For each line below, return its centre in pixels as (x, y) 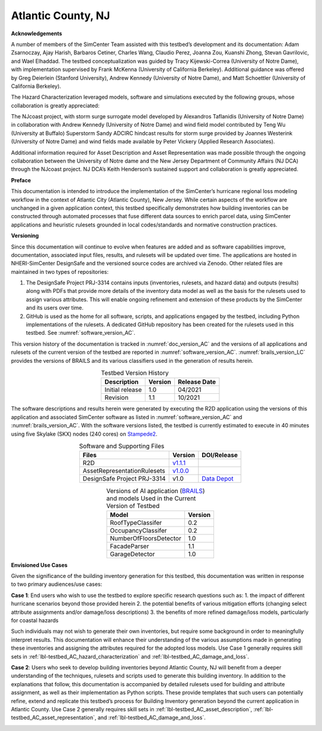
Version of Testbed (133, 506)
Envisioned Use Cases (39, 565)
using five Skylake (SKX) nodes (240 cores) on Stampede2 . (84, 434)
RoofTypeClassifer (136, 522)
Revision (117, 397)
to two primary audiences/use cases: (57, 584)
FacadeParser (129, 546)
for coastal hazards (35, 620)
